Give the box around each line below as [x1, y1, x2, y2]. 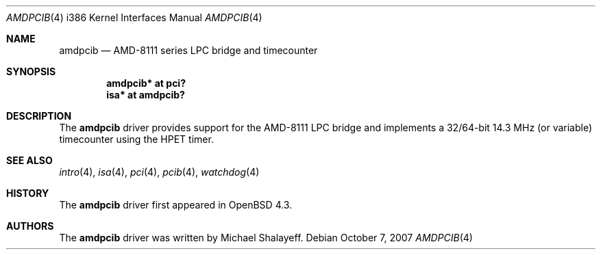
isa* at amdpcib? [106, 89, 185, 100]
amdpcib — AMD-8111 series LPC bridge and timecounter [59, 44, 318, 56]
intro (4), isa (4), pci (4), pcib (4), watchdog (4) [59, 166, 260, 178]
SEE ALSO [6, 155, 53, 166]
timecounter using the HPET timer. [59, 133, 214, 145]
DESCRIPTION [6, 110, 72, 122]
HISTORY [6, 187, 49, 199]
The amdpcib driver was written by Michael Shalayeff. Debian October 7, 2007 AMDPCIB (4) [59, 232, 473, 243]
